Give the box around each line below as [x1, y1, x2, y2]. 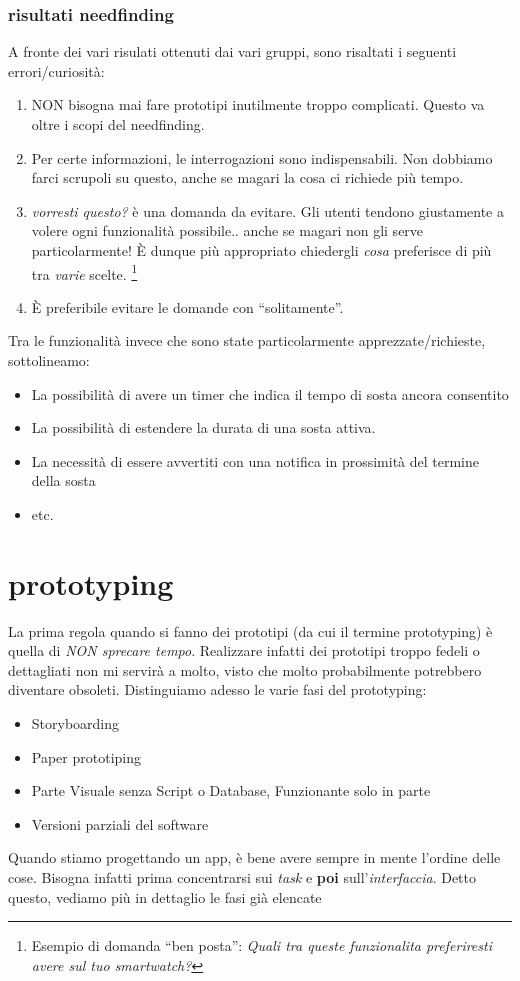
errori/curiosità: [8, 60, 105, 81]
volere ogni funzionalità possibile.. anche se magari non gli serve [31, 220, 424, 241]
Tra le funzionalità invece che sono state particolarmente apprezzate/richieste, [8, 330, 486, 351]
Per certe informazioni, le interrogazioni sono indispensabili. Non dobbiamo [31, 147, 493, 168]
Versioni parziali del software [31, 813, 209, 834]
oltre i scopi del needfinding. [31, 114, 205, 134]
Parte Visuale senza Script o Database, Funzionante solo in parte [31, 780, 431, 801]
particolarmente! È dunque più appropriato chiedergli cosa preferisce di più [31, 239, 492, 260]
